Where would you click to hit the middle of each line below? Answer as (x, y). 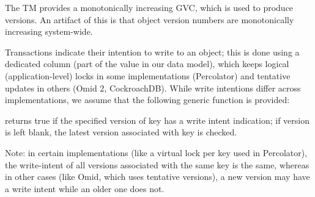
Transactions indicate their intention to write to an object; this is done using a (152, 52)
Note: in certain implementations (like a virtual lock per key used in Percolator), (156, 152)
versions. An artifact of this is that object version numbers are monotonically (150, 19)
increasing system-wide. (49, 31)
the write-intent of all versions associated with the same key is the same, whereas (157, 164)
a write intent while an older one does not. (85, 188)
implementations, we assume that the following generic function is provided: (147, 100)
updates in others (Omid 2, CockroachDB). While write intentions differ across (153, 88)
